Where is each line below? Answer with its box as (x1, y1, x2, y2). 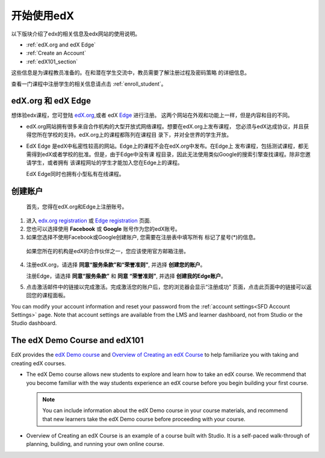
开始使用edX (11, 9, 75, 22)
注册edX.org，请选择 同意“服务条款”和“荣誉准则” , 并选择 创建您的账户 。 (26, 261, 206, 268)
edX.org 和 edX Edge (11, 96, 91, 106)
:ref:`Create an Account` (26, 49, 87, 57)
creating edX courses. (11, 359, 66, 367)
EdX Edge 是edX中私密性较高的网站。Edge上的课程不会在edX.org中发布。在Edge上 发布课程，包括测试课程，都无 (26, 142, 309, 149)
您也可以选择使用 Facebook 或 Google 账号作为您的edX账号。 (26, 225, 181, 232)
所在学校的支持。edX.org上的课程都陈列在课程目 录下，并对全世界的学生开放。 (36, 131, 232, 139)
